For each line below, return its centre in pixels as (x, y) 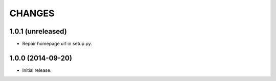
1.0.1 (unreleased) (38, 31)
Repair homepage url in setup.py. (57, 44)
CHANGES (32, 13)
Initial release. (37, 70)
